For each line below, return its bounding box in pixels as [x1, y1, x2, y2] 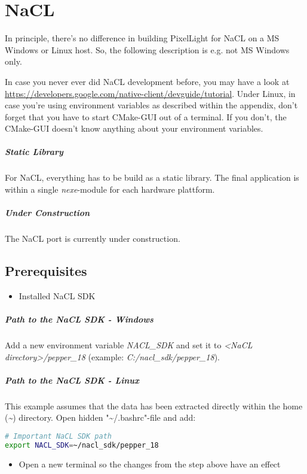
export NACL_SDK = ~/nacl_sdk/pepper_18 [5, 440, 159, 449]
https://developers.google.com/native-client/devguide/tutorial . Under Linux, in [5, 87, 296, 99]
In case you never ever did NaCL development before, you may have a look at [5, 75, 290, 87]
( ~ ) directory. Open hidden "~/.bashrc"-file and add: [5, 411, 196, 424]
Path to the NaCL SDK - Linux [5, 373, 139, 386]
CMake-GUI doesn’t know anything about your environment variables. [5, 122, 263, 135]
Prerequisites [5, 262, 87, 280]
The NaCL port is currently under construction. [5, 232, 180, 245]
